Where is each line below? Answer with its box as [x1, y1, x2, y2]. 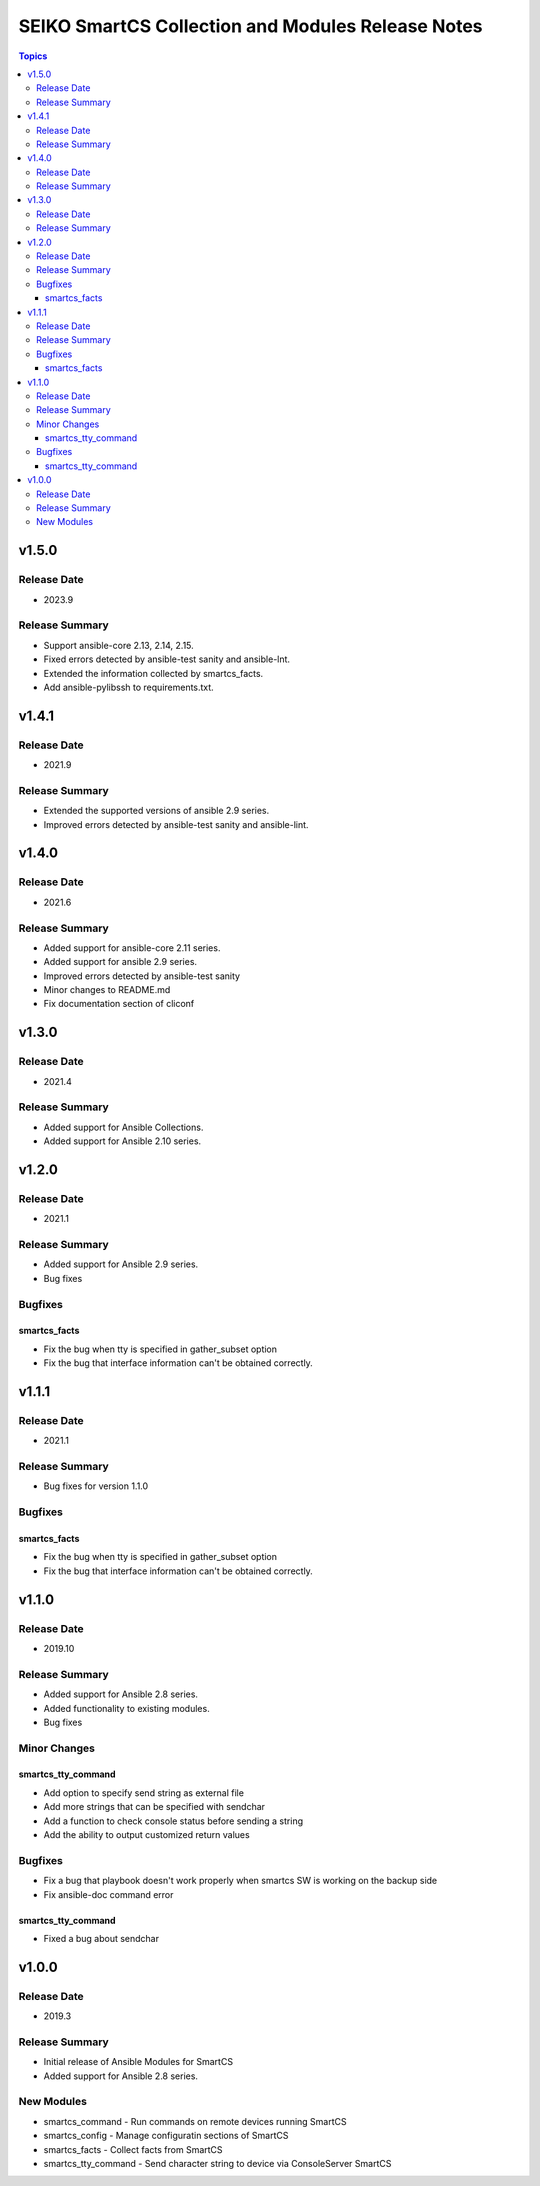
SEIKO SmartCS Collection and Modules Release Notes [18, 15, 483, 37]
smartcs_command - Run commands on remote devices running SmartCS [43, 2115, 347, 2127]
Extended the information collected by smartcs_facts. [43, 667, 264, 679]
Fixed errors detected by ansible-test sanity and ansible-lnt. [43, 653, 290, 665]
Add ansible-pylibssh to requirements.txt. [43, 681, 214, 693]
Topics [18, 50, 48, 62]
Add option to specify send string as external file [43, 1786, 245, 1799]
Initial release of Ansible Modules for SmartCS [43, 2056, 234, 2068]
